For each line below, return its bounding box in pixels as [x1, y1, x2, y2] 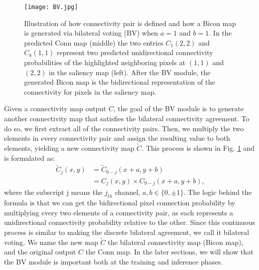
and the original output [4, 246, 76, 257]
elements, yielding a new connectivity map [4, 143, 135, 153]
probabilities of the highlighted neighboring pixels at [24, 57, 186, 68]
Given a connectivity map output [4, 103, 106, 114]
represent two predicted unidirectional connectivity [57, 47, 213, 58]
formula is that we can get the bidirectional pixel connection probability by [4, 197, 235, 208]
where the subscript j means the [4, 187, 102, 197]
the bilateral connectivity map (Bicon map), [107, 236, 243, 247]
